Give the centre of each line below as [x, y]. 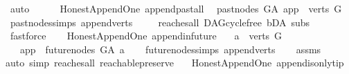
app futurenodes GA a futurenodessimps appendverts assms [170, 49]
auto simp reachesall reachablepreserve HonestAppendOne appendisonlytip [175, 63]
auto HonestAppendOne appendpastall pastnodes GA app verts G [176, 8]
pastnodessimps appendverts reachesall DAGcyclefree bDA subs [160, 22]
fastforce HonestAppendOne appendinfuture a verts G [146, 36]
